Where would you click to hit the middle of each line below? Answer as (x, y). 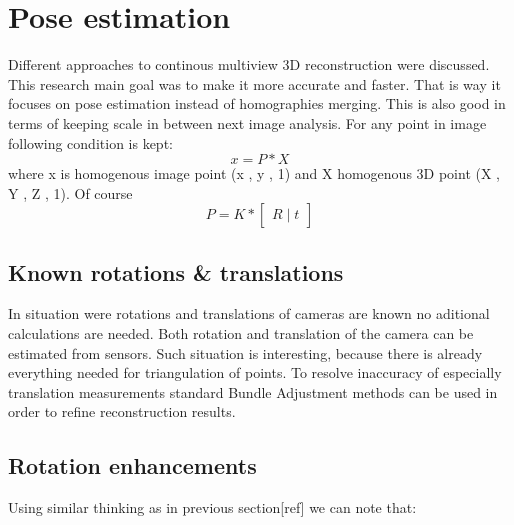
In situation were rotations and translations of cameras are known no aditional (249, 313)
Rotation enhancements (132, 465)
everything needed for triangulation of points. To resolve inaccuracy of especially (255, 372)
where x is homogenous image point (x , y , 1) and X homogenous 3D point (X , (254, 173)
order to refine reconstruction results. (122, 411)
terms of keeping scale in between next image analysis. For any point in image (247, 122)
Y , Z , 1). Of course (70, 192)
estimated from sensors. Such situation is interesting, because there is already (245, 352)
